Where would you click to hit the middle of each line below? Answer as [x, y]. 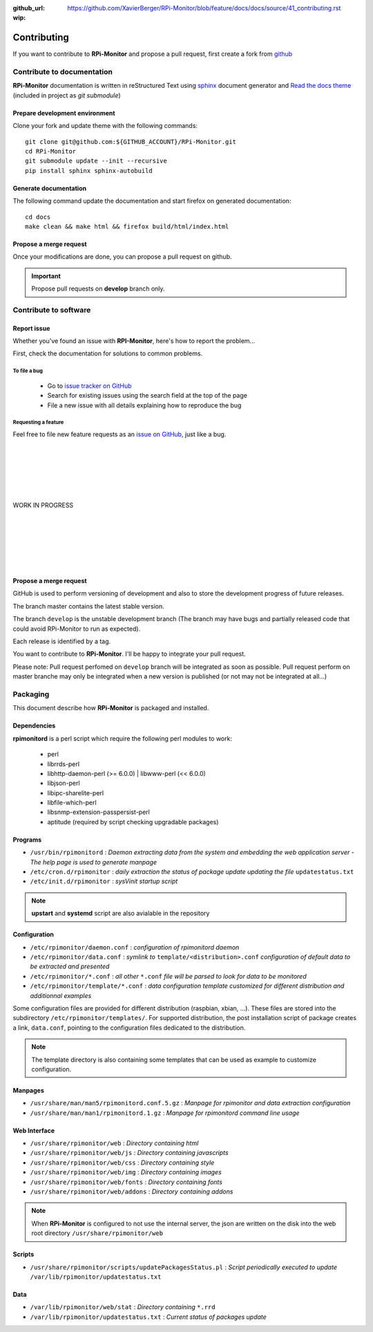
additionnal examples [61, 995]
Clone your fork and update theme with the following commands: [105, 126]
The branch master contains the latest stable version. [89, 606]
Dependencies [34, 725]
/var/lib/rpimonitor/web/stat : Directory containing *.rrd [123, 1307]
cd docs [38, 217]
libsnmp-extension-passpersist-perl [98, 812]
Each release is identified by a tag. [62, 641]
